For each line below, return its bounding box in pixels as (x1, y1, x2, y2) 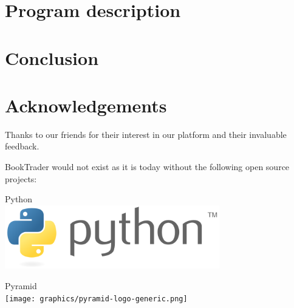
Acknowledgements (5, 92, 167, 117)
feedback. (5, 140, 39, 152)
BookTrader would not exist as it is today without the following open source (5, 160, 290, 173)
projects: (5, 172, 37, 185)
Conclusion (5, 45, 99, 70)
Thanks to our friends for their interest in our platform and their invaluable (5, 128, 287, 140)
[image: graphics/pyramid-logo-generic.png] (5, 294, 188, 303)
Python (5, 193, 32, 205)
